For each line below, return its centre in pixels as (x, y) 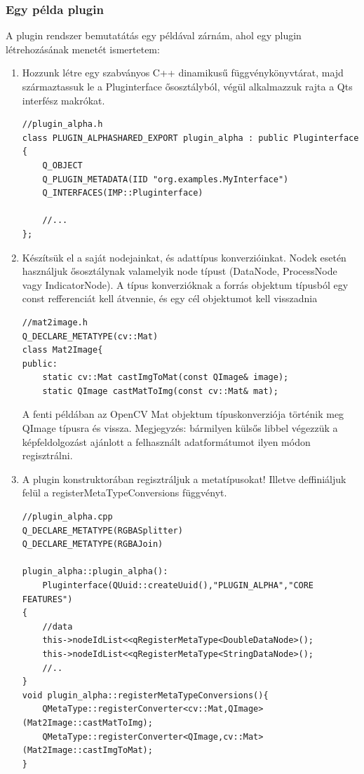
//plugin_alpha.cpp (67, 517)
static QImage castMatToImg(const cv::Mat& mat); (160, 391)
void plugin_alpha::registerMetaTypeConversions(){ (145, 695)
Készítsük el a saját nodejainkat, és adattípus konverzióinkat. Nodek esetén (184, 257)
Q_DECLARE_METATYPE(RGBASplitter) (102, 530)
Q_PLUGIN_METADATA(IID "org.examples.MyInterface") (166, 179)
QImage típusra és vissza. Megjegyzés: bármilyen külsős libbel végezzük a (180, 428)
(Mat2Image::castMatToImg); (87, 722)
